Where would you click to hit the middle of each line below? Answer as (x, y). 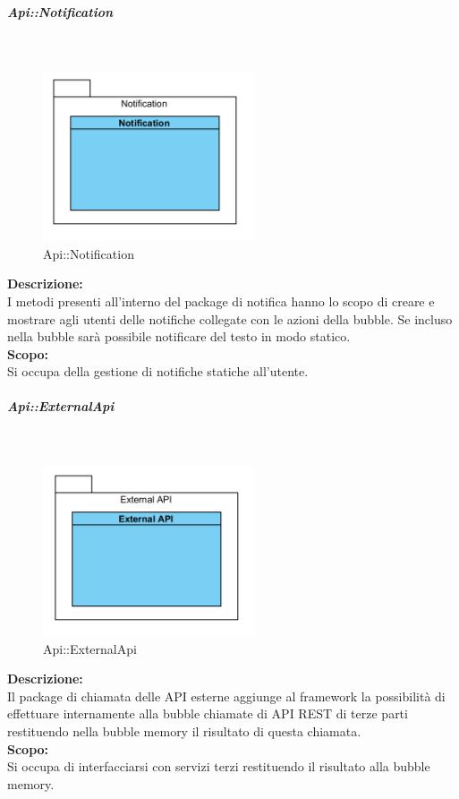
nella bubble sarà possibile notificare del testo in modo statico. (179, 336)
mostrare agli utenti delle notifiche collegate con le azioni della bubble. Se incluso (230, 318)
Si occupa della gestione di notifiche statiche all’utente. (158, 371)
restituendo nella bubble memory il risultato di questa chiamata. (184, 730)
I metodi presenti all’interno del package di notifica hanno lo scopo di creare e (221, 301)
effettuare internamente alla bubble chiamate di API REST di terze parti (208, 713)
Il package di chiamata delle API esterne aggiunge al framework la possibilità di (226, 696)
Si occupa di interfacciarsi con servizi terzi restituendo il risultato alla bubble (219, 766)
